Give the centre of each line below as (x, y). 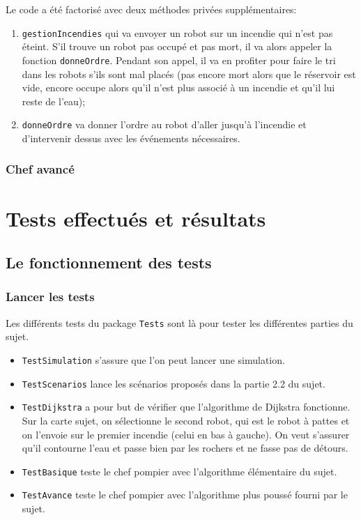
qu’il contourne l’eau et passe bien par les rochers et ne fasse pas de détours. (185, 448)
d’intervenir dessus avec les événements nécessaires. (131, 138)
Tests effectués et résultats (136, 218)
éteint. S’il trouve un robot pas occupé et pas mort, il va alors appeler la (177, 46)
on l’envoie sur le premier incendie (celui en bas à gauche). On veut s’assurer (186, 434)
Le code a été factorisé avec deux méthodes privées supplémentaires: (151, 9)
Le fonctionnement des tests (109, 262)
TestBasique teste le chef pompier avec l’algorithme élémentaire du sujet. (179, 471)
